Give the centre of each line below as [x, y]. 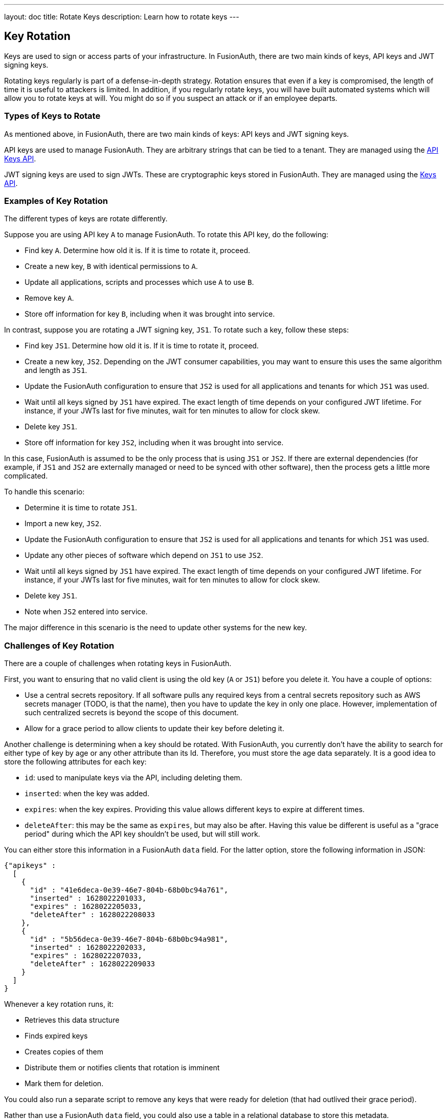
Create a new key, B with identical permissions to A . [111, 266]
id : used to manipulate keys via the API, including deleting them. [133, 778]
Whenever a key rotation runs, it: [59, 1004]
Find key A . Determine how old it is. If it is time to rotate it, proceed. [138, 251]
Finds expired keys [56, 1036]
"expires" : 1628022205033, [86, 907]
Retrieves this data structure [72, 1020]
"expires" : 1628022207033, [86, 956]
